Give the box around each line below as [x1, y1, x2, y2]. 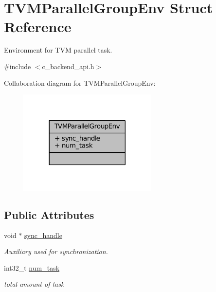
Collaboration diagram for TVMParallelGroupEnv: [4, 77, 156, 88]
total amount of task [4, 279, 64, 289]
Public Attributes [4, 207, 94, 222]
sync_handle [24, 230, 62, 240]
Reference [4, 17, 72, 36]
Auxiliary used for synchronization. [4, 246, 108, 256]
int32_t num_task [4, 262, 60, 273]
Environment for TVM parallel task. [4, 45, 112, 55]
